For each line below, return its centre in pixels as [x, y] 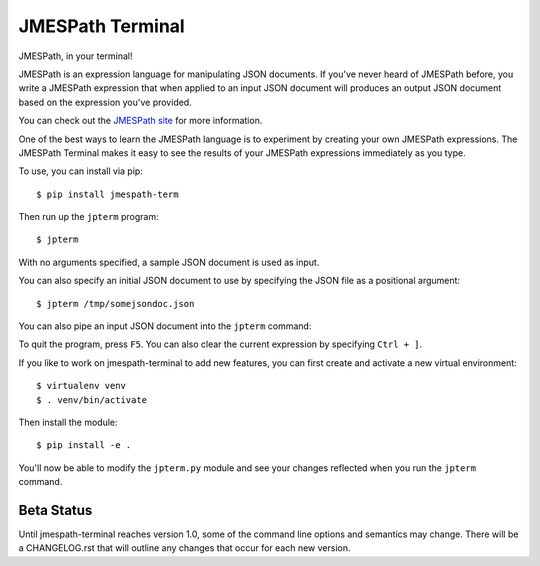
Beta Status [55, 510]
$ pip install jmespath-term [107, 194]
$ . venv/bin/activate [92, 399]
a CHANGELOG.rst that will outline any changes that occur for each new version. [184, 548]
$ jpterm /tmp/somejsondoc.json [115, 303]
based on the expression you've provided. [105, 102]
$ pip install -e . [84, 445]
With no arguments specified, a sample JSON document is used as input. [169, 262]
